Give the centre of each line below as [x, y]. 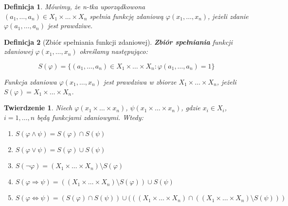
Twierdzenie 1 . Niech [38, 108]
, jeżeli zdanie [228, 16]
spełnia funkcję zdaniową [126, 16]
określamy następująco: [114, 51]
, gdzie [191, 108]
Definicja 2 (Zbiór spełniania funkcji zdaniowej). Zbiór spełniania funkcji [118, 42]
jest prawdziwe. [70, 26]
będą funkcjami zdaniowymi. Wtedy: [90, 117]
